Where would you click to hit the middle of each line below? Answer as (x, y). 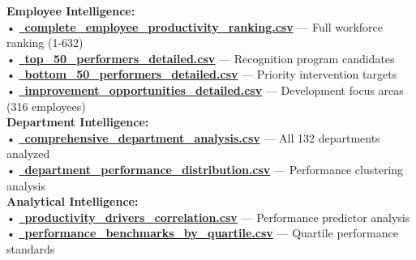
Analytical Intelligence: (73, 201)
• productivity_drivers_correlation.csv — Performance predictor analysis (208, 217)
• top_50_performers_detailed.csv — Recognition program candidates (201, 58)
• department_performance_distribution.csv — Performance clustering (205, 169)
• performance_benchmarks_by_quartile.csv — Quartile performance (202, 233)
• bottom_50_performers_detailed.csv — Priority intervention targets (202, 74)
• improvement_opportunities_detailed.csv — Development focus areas (205, 90)
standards (31, 248)
